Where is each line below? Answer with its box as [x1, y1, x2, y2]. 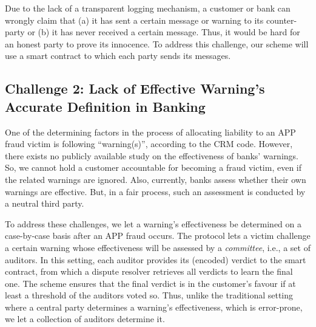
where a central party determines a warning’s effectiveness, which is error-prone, [5, 300, 303, 313]
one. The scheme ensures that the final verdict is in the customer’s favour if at [5, 277, 296, 289]
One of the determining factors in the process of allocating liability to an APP [5, 125, 296, 138]
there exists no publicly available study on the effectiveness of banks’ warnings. [5, 149, 298, 162]
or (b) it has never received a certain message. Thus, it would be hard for [27, 26, 300, 38]
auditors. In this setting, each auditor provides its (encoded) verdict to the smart [5, 253, 306, 266]
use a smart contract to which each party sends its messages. [5, 49, 231, 62]
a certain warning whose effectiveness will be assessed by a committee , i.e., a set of [5, 241, 311, 253]
